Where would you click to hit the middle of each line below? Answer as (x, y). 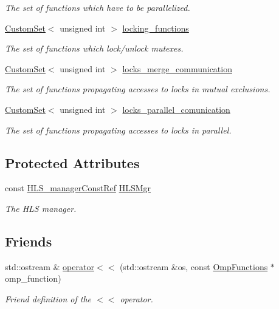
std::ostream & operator (50, 266)
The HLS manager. (41, 208)
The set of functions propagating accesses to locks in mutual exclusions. (138, 89)
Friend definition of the (48, 298)
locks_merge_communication (177, 68)
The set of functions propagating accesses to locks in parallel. (118, 130)
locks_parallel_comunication (176, 109)
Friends (29, 241)
